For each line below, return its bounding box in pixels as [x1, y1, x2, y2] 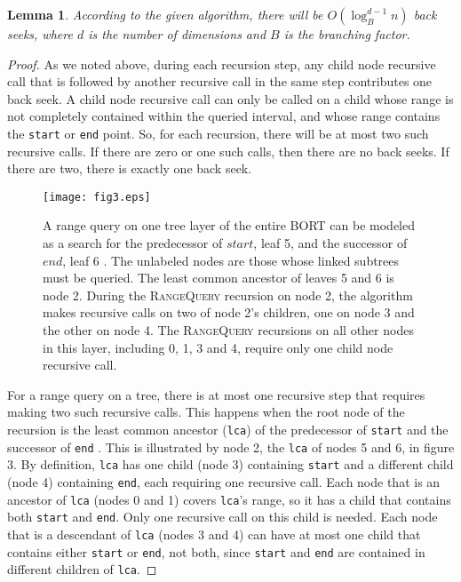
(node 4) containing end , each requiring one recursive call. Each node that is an [7, 472, 441, 490]
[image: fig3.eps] [43, 190, 151, 203]
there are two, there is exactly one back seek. [7, 159, 252, 178]
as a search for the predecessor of [43, 234, 223, 252]
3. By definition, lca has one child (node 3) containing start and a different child [7, 455, 454, 474]
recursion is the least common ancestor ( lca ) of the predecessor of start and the [7, 420, 449, 438]
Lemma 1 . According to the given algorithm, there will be [7, 5, 323, 23]
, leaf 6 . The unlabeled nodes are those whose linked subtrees [62, 251, 400, 269]
